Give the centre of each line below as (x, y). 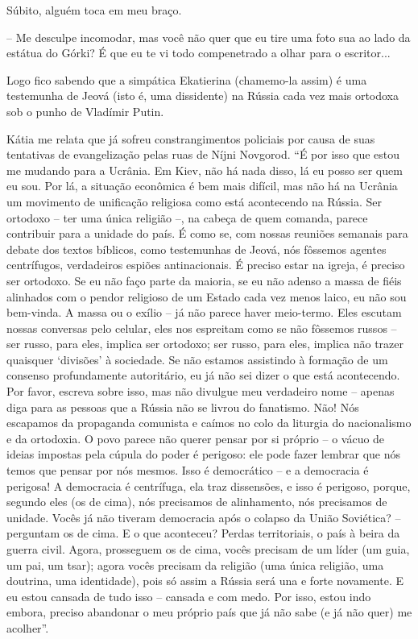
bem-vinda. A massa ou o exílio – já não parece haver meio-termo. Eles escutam (204, 312)
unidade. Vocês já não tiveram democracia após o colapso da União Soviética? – (204, 517)
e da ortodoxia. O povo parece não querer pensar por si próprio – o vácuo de (196, 438)
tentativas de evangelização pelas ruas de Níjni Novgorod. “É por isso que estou (203, 154)
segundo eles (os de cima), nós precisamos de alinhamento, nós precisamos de (197, 502)
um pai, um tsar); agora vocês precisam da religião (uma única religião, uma (195, 564)
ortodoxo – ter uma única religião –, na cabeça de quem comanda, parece (187, 217)
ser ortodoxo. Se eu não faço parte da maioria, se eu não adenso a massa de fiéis (204, 280)
